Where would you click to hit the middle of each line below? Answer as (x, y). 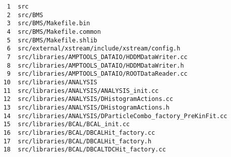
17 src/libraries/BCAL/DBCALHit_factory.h (77, 141)
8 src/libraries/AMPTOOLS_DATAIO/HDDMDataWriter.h (95, 65)
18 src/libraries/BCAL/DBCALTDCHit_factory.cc (84, 150)
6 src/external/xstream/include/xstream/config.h (94, 49)
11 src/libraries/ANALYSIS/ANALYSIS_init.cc (81, 91)
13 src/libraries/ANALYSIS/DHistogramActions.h (86, 107)
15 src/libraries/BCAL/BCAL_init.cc (67, 124)
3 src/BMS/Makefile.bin (48, 23)
